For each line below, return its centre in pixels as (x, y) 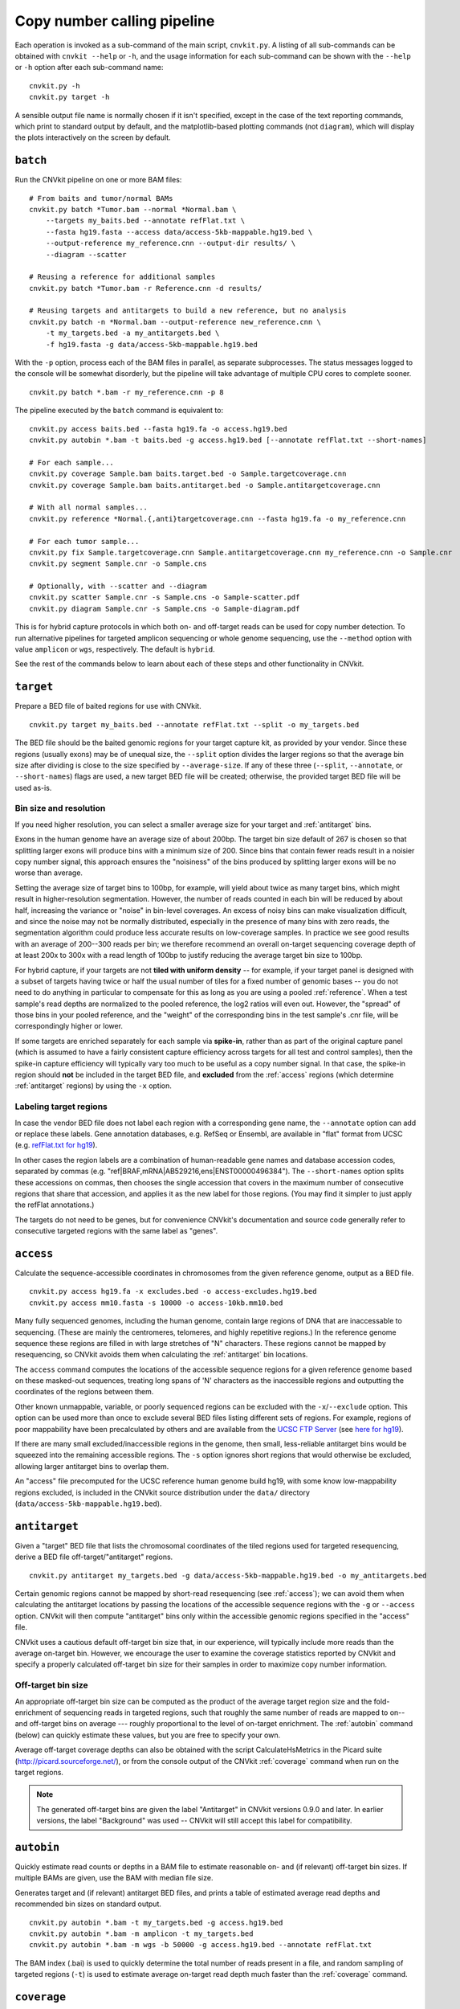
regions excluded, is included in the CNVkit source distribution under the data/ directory (163, 1492)
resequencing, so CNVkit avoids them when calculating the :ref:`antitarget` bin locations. (161, 1355)
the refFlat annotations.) (55, 1205)
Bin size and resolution (60, 808)
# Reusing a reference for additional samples (122, 277)
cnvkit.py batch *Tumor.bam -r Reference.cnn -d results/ (146, 288)
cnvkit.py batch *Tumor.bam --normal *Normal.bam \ (133, 209)
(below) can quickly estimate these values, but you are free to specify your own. (148, 1735)
